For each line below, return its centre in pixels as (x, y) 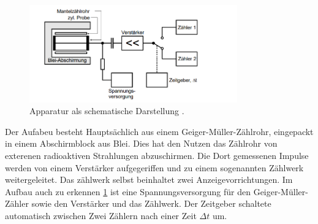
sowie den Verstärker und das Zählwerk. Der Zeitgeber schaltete (151, 203)
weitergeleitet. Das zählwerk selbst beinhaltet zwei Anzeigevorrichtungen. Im (149, 180)
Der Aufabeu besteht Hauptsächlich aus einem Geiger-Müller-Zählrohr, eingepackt (159, 131)
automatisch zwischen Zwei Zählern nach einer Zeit (101, 215)
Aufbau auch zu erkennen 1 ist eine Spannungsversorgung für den (128, 191)
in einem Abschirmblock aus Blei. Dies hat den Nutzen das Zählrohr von (141, 143)
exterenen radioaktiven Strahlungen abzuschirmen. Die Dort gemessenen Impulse (157, 155)
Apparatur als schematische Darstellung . (107, 111)
